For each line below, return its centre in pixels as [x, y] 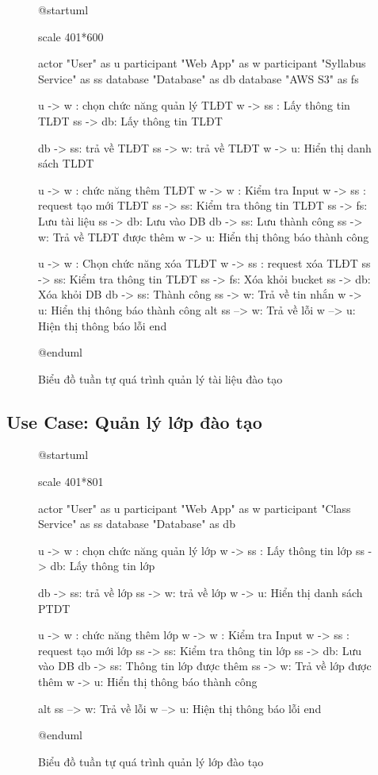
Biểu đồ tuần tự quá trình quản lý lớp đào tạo [151, 761]
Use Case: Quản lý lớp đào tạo [134, 421]
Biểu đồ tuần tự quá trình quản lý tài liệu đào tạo [160, 378]
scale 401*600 [71, 36]
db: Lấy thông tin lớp [103, 566]
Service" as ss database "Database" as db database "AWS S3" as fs [199, 78]
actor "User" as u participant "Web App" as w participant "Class [195, 508]
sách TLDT [66, 163]
